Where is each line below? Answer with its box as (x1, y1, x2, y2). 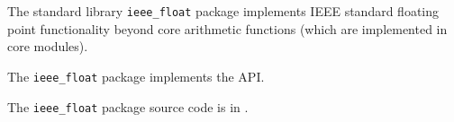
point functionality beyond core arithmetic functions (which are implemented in (7, 19, 448, 38)
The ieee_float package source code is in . (7, 97, 249, 116)
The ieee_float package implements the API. (7, 66, 265, 85)
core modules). (7, 37, 88, 56)
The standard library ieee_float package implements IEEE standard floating (7, 2, 440, 20)
